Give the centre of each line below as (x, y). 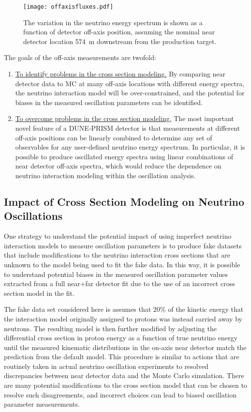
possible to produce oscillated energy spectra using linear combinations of (124, 156)
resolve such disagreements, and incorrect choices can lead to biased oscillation (120, 394)
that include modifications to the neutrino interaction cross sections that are (117, 255)
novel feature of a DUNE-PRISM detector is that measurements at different (128, 128)
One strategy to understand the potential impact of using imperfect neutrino (118, 236)
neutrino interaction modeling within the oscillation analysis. (105, 175)
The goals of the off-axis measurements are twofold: (80, 57)
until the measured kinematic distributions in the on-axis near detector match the (125, 347)
